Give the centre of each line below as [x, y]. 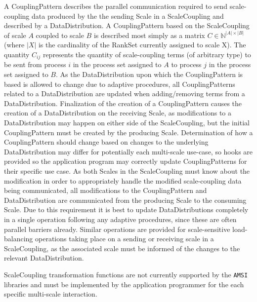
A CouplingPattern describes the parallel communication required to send [116, 6]
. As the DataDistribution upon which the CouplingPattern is [149, 74]
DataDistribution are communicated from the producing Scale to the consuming [125, 200]
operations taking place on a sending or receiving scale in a [125, 239]
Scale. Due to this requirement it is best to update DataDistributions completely [126, 209]
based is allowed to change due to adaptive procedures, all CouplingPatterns [120, 84]
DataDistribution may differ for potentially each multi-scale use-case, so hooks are [128, 151]
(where [14, 45]
